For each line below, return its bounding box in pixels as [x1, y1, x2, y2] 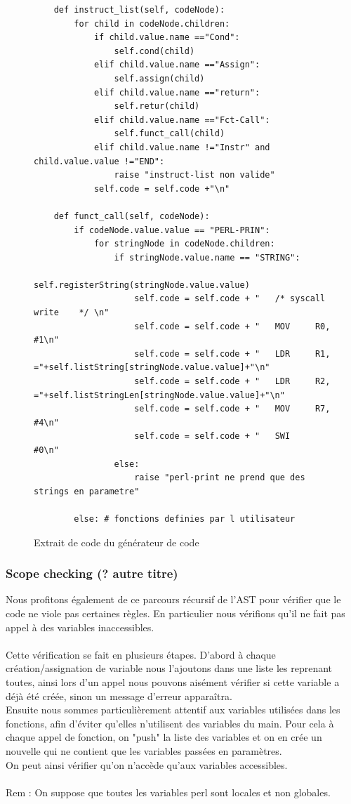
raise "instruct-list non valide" [114, 170, 275, 180]
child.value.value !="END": [34, 156, 165, 166]
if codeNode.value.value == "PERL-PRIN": [74, 225, 270, 235]
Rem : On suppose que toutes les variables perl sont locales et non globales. [6, 784, 331, 799]
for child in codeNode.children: [74, 18, 230, 29]
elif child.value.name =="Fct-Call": [93, 114, 270, 125]
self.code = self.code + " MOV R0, [134, 321, 331, 331]
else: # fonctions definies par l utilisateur [74, 513, 296, 524]
